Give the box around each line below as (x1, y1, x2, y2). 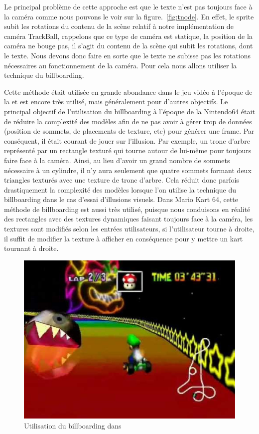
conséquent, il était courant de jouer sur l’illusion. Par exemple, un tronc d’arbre (4, 135, 250, 146)
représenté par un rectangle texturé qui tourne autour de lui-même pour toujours (4, 145, 252, 156)
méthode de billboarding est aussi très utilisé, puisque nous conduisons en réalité (4, 204, 251, 214)
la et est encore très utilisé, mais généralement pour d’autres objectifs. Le (4, 96, 228, 107)
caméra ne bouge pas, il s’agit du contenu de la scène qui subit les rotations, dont (4, 40, 253, 51)
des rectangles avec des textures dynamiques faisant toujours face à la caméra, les (4, 214, 253, 224)
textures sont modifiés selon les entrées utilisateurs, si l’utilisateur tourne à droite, (4, 223, 255, 234)
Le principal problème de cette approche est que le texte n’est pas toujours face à (4, 1, 253, 11)
